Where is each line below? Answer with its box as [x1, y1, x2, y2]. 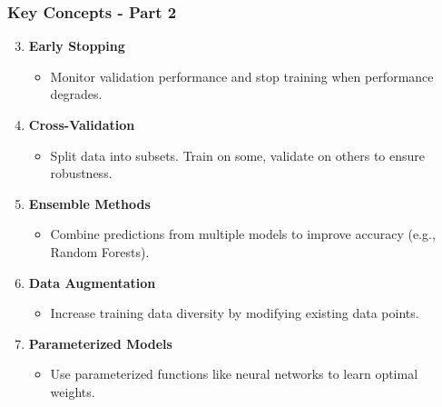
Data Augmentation [28, 273, 156, 292]
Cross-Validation [28, 115, 135, 134]
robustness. [50, 164, 113, 183]
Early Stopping [28, 36, 125, 55]
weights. [50, 382, 95, 401]
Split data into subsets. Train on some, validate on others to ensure [50, 145, 426, 164]
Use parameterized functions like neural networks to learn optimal [50, 364, 418, 383]
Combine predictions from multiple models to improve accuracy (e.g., [50, 224, 436, 243]
